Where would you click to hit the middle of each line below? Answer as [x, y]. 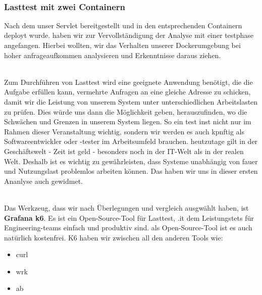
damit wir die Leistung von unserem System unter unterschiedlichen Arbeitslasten [131, 101]
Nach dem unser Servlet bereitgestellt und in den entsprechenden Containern [123, 25]
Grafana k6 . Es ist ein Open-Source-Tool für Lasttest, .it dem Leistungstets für [129, 217]
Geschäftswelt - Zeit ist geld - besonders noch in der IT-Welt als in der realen [124, 151]
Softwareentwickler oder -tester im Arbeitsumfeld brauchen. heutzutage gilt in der [131, 141]
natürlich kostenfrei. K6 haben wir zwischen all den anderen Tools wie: [114, 237]
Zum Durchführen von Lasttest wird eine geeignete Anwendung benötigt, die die [128, 82]
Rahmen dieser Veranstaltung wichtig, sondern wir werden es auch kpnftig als [124, 131]
